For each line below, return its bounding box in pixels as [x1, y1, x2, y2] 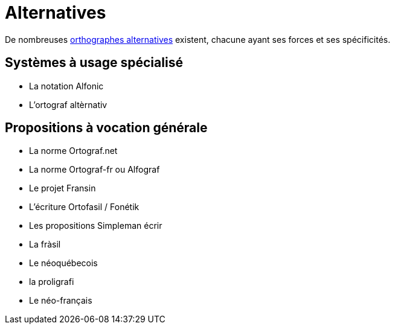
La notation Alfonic [29, 80, 104, 91]
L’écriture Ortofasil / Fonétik [29, 202, 140, 212]
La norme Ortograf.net [29, 145, 118, 156]
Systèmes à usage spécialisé [5, 55, 183, 71]
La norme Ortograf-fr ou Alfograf [29, 164, 160, 175]
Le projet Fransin [29, 183, 96, 194]
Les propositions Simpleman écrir [29, 220, 162, 231]
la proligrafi [29, 276, 74, 287]
